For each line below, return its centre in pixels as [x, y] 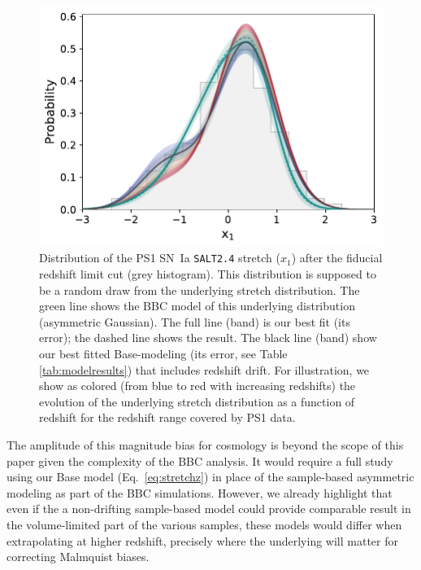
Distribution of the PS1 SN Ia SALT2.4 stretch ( [160, 258]
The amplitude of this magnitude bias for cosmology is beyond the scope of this [205, 444]
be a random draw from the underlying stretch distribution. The [200, 289]
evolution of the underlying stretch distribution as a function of [197, 401]
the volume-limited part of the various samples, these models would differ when [204, 524]
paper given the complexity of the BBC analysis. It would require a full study [200, 460]
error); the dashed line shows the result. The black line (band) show [208, 338]
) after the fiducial [337, 258]
